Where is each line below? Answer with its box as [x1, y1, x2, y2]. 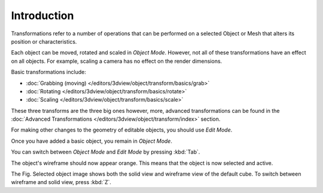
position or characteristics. [11, 38, 77, 45]
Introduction [11, 9, 74, 22]
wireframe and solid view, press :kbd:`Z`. [11, 179, 112, 186]
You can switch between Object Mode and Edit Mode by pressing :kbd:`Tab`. [11, 148, 200, 155]
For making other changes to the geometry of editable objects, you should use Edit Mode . [11, 126, 233, 134]
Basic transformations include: [11, 69, 86, 76]
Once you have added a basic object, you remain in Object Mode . [11, 137, 173, 145]
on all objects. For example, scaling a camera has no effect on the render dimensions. [11, 57, 223, 65]
